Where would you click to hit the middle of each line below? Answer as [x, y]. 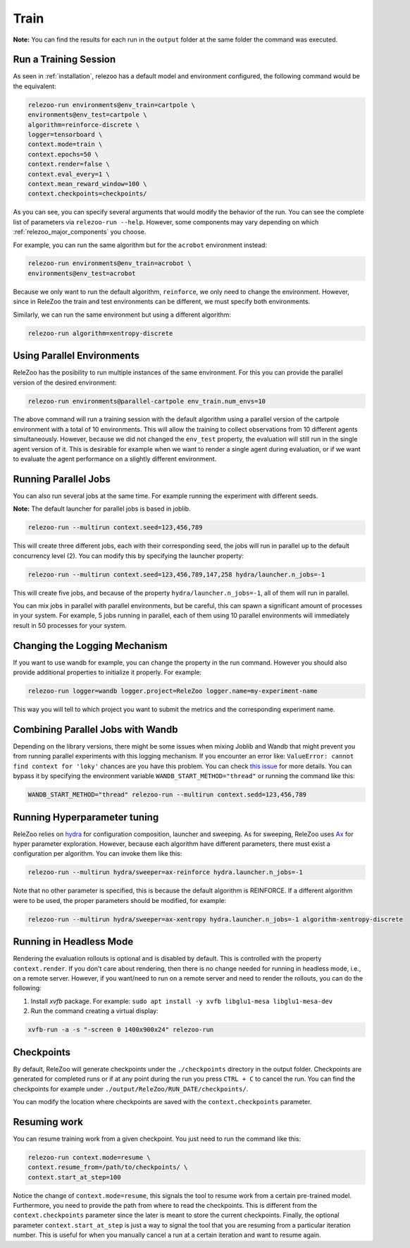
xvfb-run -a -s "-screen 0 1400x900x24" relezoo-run [121, 1030]
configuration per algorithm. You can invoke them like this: [98, 854]
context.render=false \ [69, 164]
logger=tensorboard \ [65, 134]
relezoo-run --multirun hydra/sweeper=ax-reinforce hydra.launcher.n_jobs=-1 [165, 872]
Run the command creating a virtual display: [94, 1011]
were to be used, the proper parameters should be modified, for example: [120, 900]
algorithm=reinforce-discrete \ [84, 125]
